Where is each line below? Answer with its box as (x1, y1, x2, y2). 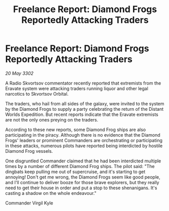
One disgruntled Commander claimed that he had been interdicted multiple (5, 158, 161, 164)
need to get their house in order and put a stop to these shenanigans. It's (5, 185, 157, 191)
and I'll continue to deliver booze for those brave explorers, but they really (5, 179, 159, 185)
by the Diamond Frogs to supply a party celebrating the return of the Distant (5, 106, 164, 112)
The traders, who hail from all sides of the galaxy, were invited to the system (5, 100, 164, 107)
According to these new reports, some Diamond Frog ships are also (5, 126, 146, 133)
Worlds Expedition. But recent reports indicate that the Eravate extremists (5, 111, 158, 117)
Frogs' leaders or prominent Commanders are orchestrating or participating (5, 137, 163, 143)
